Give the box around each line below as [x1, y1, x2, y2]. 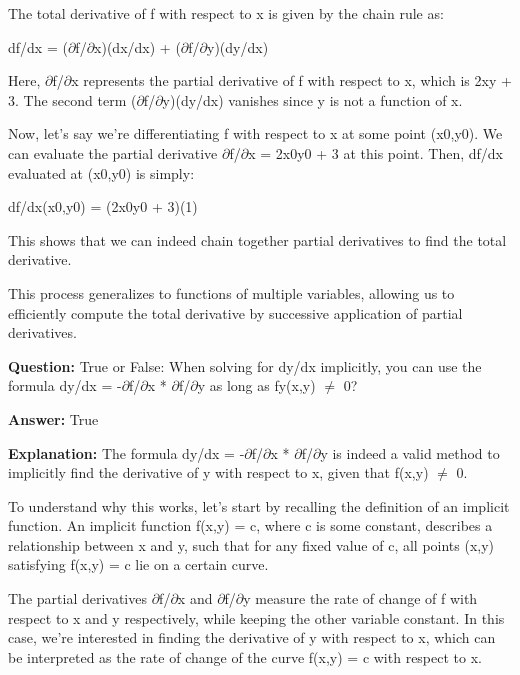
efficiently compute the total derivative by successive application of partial [8, 302, 463, 323]
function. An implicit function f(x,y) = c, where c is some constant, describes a [8, 515, 493, 536]
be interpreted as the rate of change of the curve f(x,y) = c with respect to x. [8, 646, 482, 667]
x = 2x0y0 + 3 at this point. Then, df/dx [248, 142, 503, 163]
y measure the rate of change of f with [243, 588, 478, 609]
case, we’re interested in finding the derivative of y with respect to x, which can [8, 627, 496, 648]
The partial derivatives [8, 588, 147, 609]
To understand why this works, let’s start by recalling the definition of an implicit [8, 495, 510, 516]
